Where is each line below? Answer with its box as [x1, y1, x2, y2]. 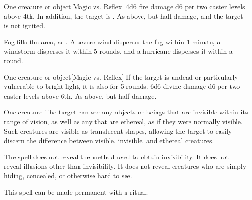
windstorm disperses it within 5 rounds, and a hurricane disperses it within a [4, 46, 233, 56]
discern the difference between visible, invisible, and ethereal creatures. [4, 135, 214, 145]
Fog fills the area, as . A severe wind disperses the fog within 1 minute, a [4, 36, 220, 46]
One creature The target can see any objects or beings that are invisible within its [4, 107, 248, 117]
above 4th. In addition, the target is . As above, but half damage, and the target [4, 11, 243, 21]
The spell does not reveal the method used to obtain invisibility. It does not [4, 151, 229, 161]
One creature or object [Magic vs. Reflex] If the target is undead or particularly [4, 71, 238, 82]
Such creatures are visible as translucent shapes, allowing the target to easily [4, 126, 232, 136]
